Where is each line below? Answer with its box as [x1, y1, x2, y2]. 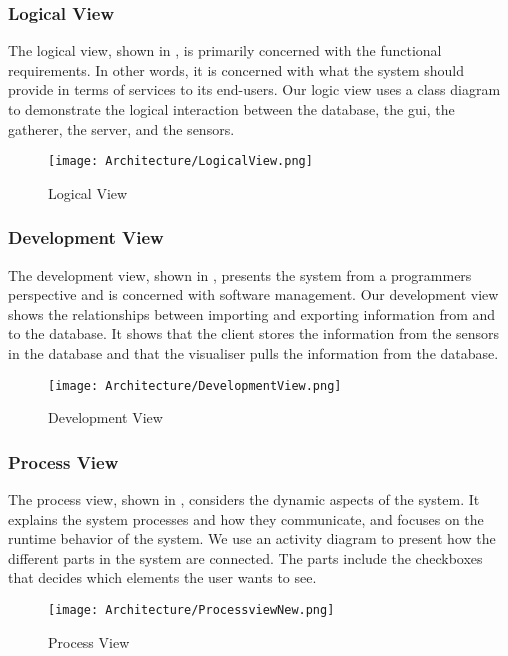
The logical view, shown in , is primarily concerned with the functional [8, 40, 442, 61]
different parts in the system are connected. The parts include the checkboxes [8, 547, 483, 568]
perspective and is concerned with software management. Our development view [8, 284, 499, 305]
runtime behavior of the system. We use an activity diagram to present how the [8, 528, 496, 549]
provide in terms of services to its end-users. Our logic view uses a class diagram [8, 79, 501, 100]
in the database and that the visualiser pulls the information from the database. [8, 343, 499, 364]
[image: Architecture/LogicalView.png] [48, 154, 313, 169]
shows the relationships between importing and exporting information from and [8, 303, 496, 324]
